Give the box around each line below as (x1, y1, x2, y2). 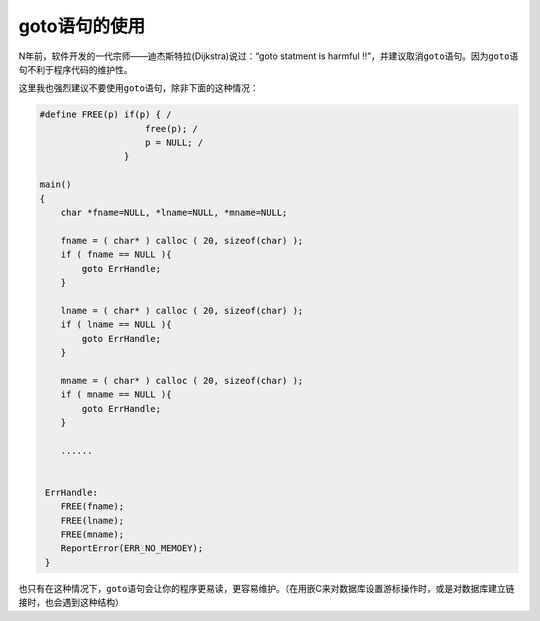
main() (39, 179, 72, 190)
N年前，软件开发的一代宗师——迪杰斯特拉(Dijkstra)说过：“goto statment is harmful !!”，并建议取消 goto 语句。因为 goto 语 (18, 50, 519, 62)
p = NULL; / (145, 137, 204, 149)
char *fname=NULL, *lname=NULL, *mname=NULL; (60, 207, 288, 219)
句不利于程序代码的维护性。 (18, 63, 133, 75)
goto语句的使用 (18, 15, 146, 37)
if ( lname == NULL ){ (60, 319, 172, 330)
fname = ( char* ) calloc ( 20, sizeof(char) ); (60, 235, 304, 246)
